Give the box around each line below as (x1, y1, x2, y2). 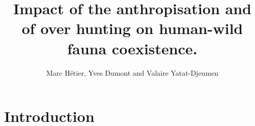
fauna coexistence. (67, 38, 197, 58)
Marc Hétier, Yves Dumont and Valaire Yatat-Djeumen (46, 67, 219, 78)
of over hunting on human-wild (21, 18, 243, 39)
